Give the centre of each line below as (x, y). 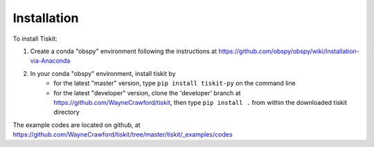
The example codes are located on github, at (77, 125)
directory (66, 112)
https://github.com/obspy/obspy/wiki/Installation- (289, 51)
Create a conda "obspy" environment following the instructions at (124, 51)
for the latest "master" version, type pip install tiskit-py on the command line (175, 84)
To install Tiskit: (35, 39)
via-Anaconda (50, 61)
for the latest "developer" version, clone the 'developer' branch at (148, 92)
